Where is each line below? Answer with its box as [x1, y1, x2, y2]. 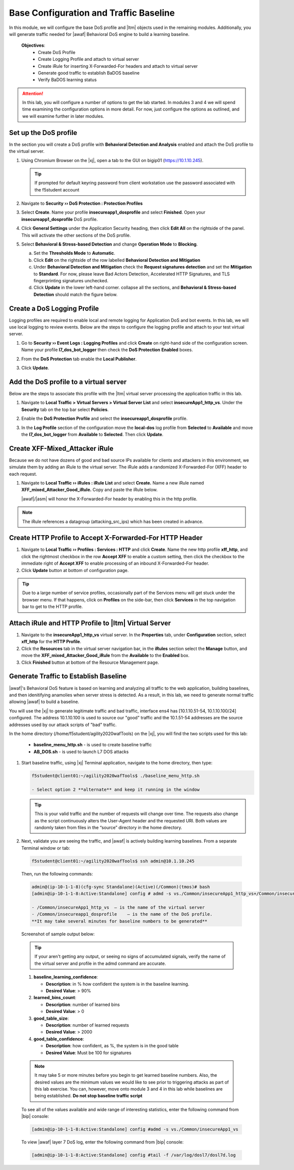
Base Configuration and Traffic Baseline [9, 7, 175, 18]
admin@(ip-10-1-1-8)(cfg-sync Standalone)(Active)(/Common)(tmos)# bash [31, 884, 210, 890]
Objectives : [21, 42, 46, 49]
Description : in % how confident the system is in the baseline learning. [46, 981, 190, 987]
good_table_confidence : [33, 1036, 84, 1042]
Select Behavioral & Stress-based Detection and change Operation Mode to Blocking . [21, 241, 198, 247]
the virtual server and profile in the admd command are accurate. [34, 960, 166, 966]
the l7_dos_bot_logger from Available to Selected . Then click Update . [21, 431, 164, 437]
